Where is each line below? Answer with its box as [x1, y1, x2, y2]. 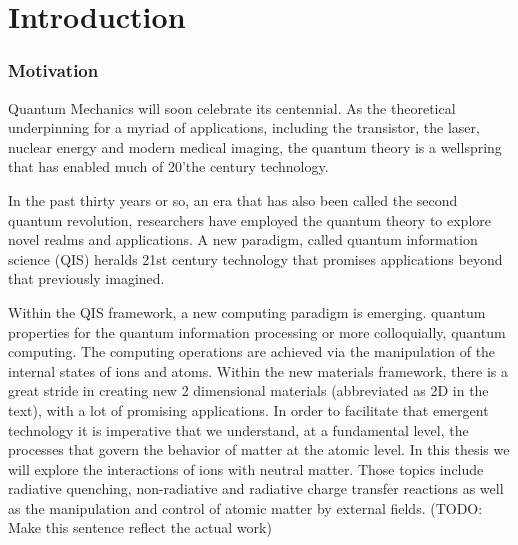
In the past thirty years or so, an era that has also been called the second [8, 189, 458, 210]
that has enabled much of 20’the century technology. [8, 156, 329, 177]
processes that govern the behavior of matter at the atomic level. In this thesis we [8, 439, 510, 460]
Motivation [8, 58, 99, 83]
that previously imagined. [8, 268, 165, 289]
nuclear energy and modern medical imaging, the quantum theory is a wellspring [8, 136, 502, 157]
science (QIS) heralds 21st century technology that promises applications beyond [8, 248, 503, 269]
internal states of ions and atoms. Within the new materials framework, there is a [8, 360, 508, 381]
